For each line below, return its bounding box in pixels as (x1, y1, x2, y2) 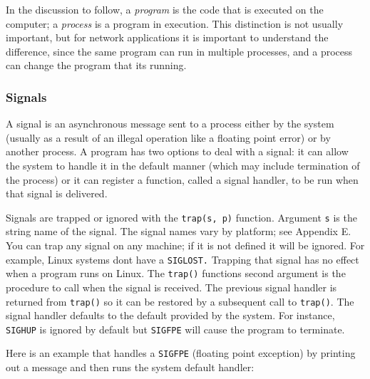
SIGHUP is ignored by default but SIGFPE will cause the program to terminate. (6, 321, 345, 336)
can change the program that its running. (6, 58, 187, 73)
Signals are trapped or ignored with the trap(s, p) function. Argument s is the (6, 209, 357, 224)
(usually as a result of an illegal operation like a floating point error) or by (6, 130, 331, 145)
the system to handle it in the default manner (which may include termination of (6, 157, 360, 172)
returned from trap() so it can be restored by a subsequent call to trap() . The (6, 294, 354, 308)
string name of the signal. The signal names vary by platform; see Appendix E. (6, 224, 351, 239)
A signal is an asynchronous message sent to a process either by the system (6, 116, 334, 131)
